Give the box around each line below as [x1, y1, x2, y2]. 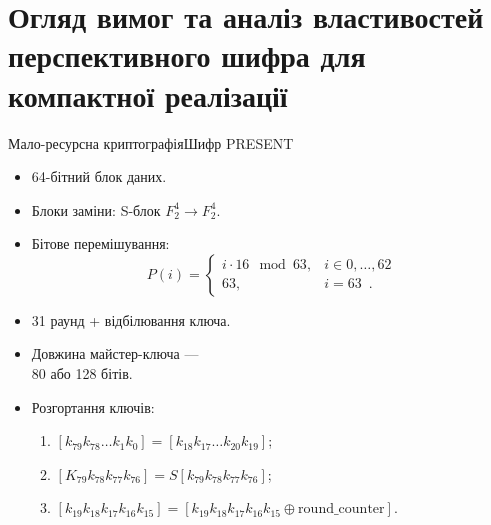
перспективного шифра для [8, 35, 366, 76]
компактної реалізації [8, 74, 288, 115]
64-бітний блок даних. [31, 166, 167, 187]
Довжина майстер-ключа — [31, 343, 199, 364]
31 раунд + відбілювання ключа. [31, 309, 231, 330]
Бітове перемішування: [31, 233, 170, 254]
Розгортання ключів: [31, 396, 155, 417]
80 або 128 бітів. [31, 363, 133, 384]
